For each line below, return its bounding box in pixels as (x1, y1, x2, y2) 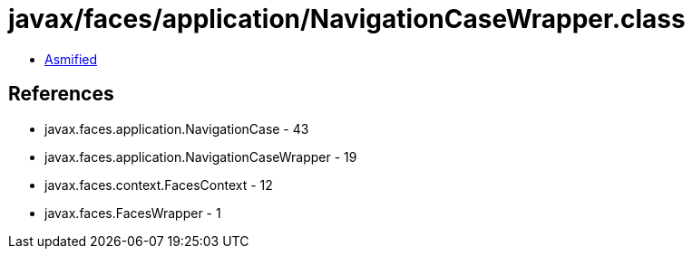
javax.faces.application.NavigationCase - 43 (44, 120, 309, 137)
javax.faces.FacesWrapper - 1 (44, 204, 221, 221)
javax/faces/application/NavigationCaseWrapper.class (8, 4, 686, 34)
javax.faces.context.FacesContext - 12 (44, 176, 273, 193)
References (8, 82, 114, 106)
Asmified (44, 51, 98, 67)
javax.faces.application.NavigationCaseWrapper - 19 (44, 148, 357, 165)
